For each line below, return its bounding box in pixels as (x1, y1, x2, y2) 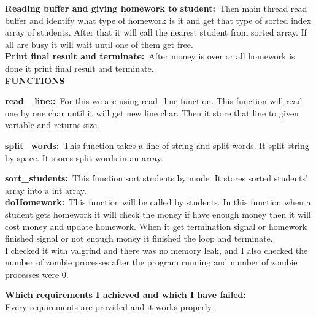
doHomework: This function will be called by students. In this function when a (5, 196, 311, 208)
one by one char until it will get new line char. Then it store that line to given (5, 106, 299, 119)
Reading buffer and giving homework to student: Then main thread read (5, 2, 307, 14)
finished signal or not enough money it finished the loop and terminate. (5, 232, 273, 245)
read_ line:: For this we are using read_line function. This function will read (5, 94, 303, 107)
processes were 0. (5, 267, 69, 280)
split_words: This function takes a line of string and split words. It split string (5, 139, 309, 151)
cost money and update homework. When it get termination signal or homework (5, 220, 307, 232)
